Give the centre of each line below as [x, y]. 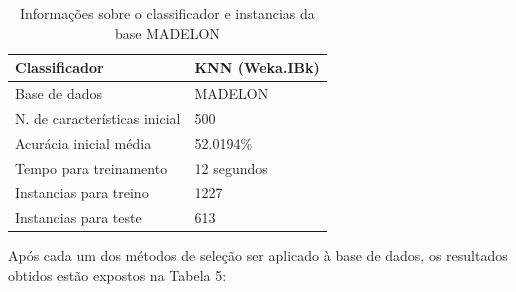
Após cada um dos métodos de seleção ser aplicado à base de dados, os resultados [258, 255]
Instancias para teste [78, 217]
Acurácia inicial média [83, 142]
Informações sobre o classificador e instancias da [167, 13]
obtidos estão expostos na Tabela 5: [117, 274]
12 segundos [231, 167]
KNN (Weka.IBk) [257, 67]
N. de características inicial [98, 117]
